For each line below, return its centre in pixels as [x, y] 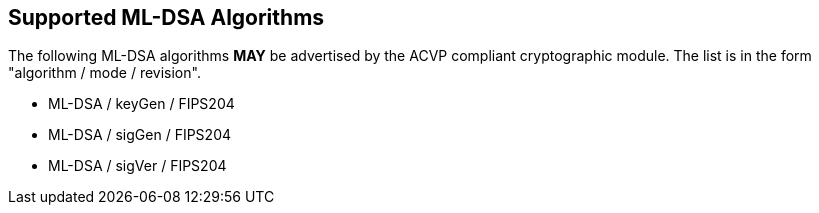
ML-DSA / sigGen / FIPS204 [140, 135]
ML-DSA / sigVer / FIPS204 [137, 166]
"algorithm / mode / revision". [104, 73]
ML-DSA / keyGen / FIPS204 [141, 104]
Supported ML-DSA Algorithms [166, 17]
